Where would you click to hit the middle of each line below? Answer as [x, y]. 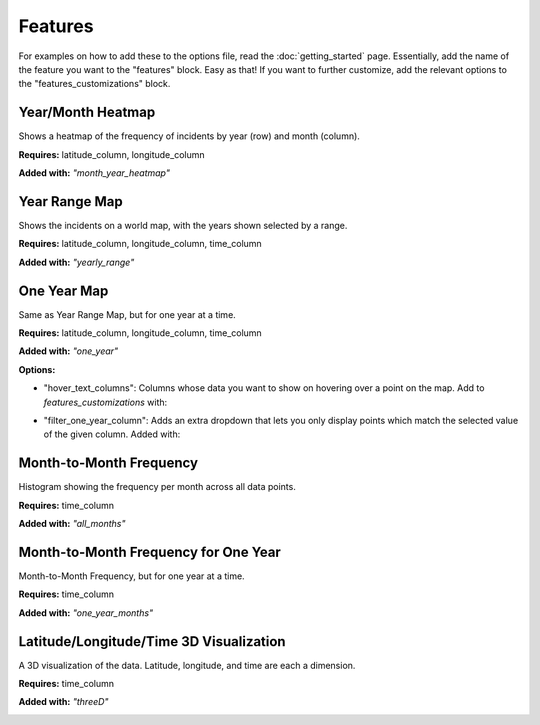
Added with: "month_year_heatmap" [94, 173]
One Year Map [63, 290]
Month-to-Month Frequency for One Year [150, 551]
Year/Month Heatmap [87, 112]
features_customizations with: [105, 402]
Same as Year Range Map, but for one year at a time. [127, 314]
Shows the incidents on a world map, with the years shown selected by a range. [183, 225]
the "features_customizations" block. [94, 84]
